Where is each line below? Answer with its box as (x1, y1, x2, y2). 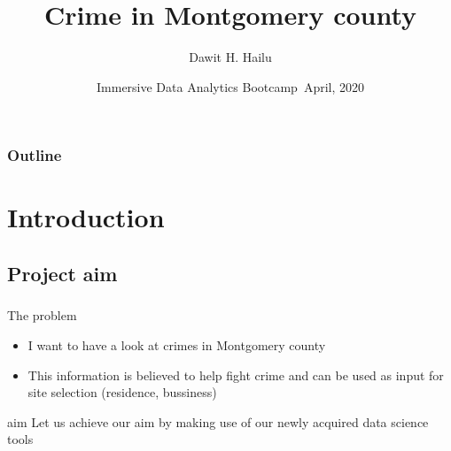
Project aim (7, 260, 118, 287)
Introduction (7, 199, 165, 235)
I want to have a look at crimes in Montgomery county (27, 335, 326, 354)
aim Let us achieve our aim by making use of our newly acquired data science (7, 412, 429, 431)
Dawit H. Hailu (189, 48, 272, 66)
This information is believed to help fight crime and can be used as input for (27, 365, 444, 384)
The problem (7, 306, 77, 325)
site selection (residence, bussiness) (27, 383, 217, 401)
